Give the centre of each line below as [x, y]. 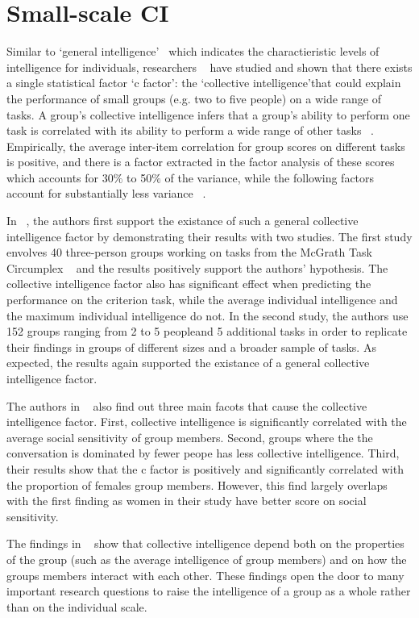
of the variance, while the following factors [270, 177]
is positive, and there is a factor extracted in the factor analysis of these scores [201, 162]
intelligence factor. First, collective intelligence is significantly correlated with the [207, 422]
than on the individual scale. [77, 606]
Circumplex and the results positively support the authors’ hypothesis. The [197, 267]
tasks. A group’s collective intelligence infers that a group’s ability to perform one [208, 114]
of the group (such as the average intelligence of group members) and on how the [207, 559]
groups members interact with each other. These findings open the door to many [205, 575]
